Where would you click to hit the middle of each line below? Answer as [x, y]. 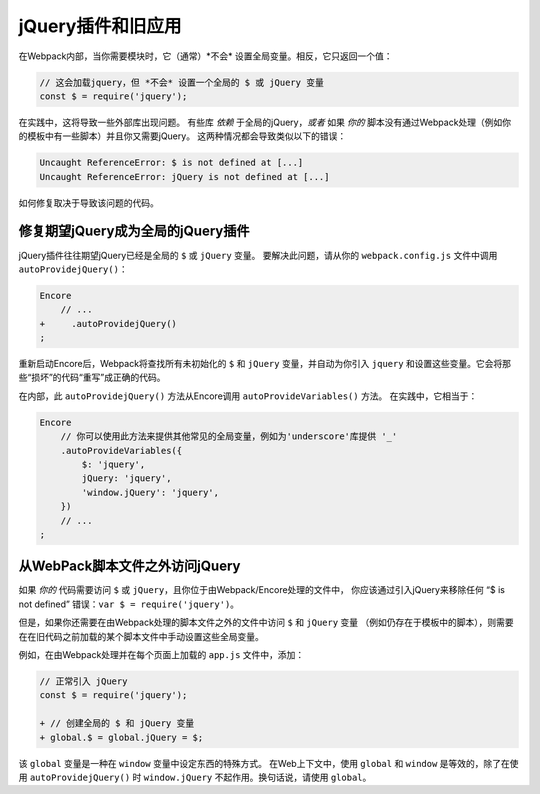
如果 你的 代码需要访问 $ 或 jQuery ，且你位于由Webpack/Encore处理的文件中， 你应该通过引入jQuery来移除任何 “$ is [261, 590]
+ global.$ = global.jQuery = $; [121, 737]
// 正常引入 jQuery [83, 681]
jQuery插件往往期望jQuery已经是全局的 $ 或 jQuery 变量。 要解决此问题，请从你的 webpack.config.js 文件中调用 [258, 255]
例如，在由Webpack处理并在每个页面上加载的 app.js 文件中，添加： [161, 655]
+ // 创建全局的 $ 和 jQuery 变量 [117, 723]
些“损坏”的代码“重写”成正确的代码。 [92, 377]
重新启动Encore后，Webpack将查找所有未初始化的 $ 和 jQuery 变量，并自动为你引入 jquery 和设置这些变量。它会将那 [265, 364]
